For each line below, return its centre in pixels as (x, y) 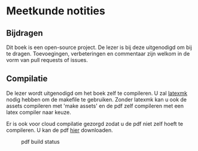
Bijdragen (25, 33)
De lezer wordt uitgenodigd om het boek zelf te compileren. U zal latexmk (97, 93)
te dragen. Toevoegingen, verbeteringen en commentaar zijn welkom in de (98, 54)
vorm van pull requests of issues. (47, 60)
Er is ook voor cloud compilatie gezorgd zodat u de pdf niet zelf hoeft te (95, 124)
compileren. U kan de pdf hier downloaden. (60, 130)
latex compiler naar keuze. (39, 112)
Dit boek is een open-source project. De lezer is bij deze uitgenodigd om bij (99, 47)
